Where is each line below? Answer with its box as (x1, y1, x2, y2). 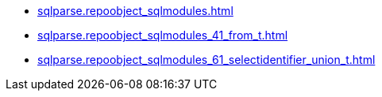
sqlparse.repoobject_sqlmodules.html (37, 4, 233, 17)
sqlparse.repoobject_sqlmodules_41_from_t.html (37, 28, 288, 42)
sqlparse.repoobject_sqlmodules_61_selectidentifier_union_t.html (37, 53, 376, 66)
